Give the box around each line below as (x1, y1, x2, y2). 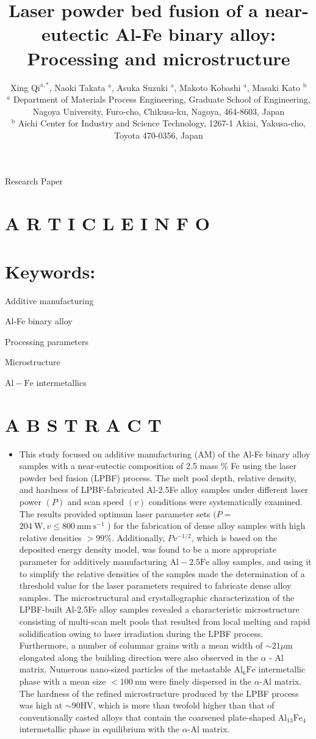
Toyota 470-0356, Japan (114, 128, 203, 141)
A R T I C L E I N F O (5, 211, 210, 236)
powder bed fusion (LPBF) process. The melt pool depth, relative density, (19, 471, 296, 484)
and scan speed (67, 495, 124, 508)
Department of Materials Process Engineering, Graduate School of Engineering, (13, 93, 311, 106)
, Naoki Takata (49, 81, 106, 93)
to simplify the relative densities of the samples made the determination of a (19, 567, 305, 580)
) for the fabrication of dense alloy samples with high (107, 519, 306, 532)
